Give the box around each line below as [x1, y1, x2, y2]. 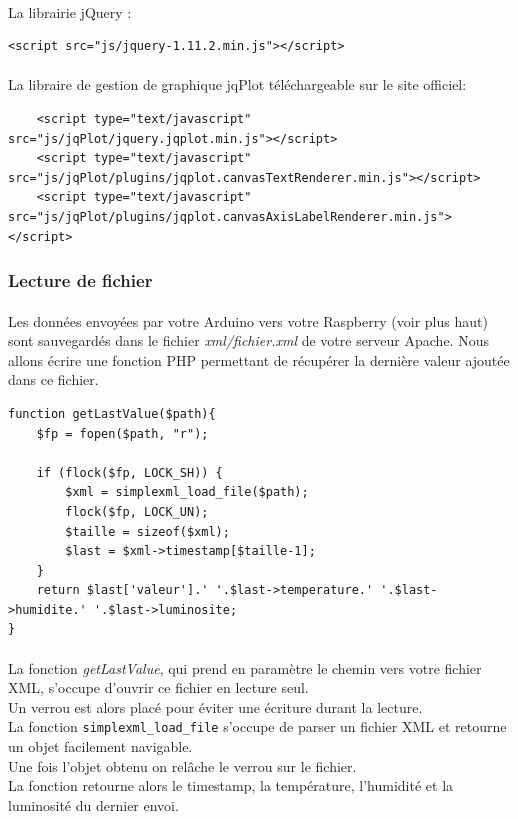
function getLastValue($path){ [8, 406, 216, 421]
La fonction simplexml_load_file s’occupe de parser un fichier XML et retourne [8, 716, 507, 737]
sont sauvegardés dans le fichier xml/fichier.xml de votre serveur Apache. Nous [8, 330, 489, 351]
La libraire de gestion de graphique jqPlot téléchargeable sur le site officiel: [8, 74, 467, 95]
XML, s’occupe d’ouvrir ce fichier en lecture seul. [8, 677, 309, 698]
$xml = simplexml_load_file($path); [65, 485, 309, 500]
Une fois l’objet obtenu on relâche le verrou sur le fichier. [8, 755, 357, 776]
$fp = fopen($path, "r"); [36, 426, 209, 441]
